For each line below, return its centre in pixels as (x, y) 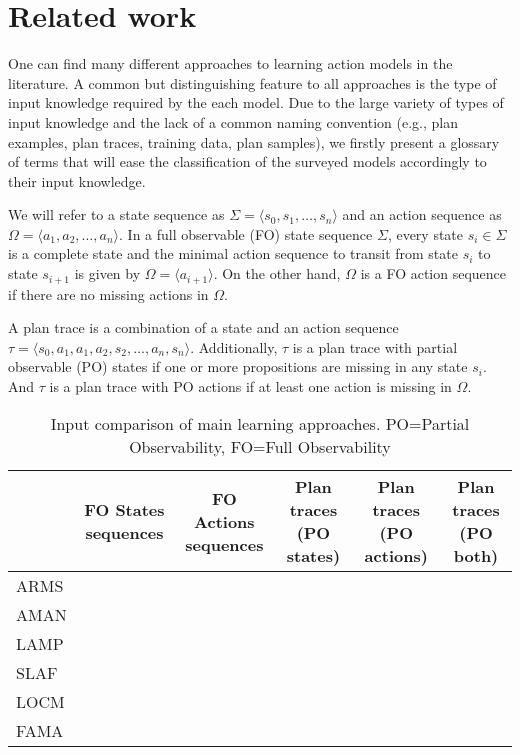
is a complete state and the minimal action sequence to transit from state (233, 253)
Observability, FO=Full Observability (260, 447)
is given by (107, 273)
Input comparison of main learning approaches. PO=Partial (260, 424)
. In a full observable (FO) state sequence (246, 233)
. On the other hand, (277, 273)
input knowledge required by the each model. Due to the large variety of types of (256, 102)
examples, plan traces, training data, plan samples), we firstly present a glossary (254, 141)
